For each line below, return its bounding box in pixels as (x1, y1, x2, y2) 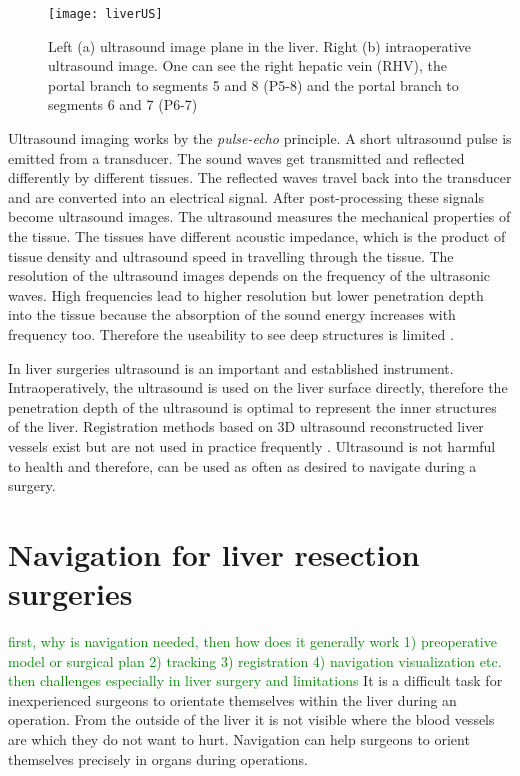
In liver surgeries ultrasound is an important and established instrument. (8, 357, 454, 378)
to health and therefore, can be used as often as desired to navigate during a (8, 455, 477, 476)
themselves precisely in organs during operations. (8, 748, 308, 769)
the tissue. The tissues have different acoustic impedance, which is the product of (8, 226, 506, 246)
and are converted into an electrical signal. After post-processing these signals (8, 186, 484, 207)
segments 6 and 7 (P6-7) (48, 94, 198, 115)
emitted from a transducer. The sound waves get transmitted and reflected (8, 147, 465, 168)
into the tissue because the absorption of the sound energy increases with (8, 304, 456, 325)
